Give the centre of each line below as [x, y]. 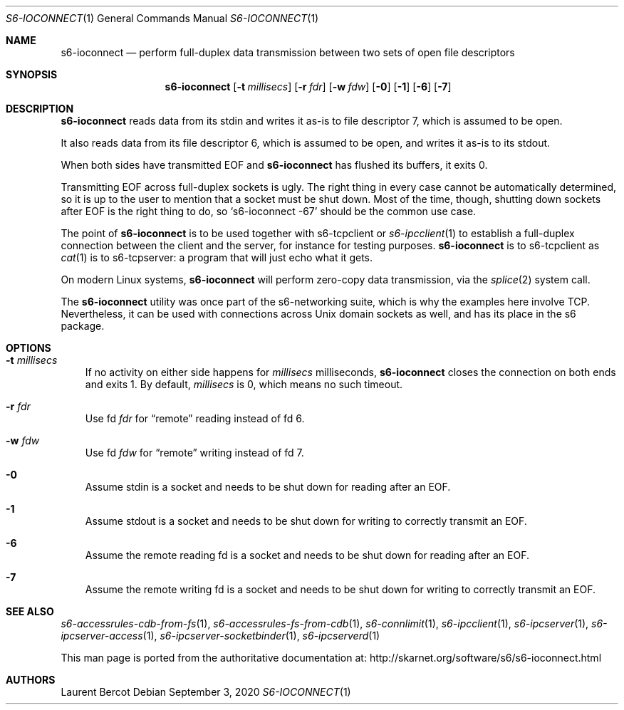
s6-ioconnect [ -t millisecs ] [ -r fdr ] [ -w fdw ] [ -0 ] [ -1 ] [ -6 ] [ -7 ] [308, 87]
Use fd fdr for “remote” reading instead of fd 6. [195, 418]
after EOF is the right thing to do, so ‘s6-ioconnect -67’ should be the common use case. [269, 211]
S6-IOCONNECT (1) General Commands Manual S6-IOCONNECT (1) [162, 18]
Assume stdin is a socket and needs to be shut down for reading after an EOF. [268, 487]
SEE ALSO [30, 611]
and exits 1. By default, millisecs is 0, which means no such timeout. [244, 384]
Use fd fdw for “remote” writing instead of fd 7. [194, 453]
